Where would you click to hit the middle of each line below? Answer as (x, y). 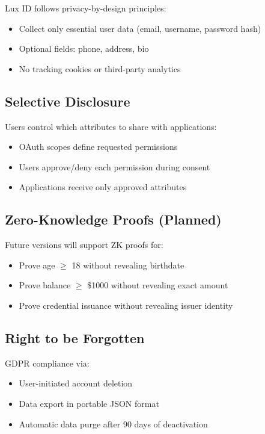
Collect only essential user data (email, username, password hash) (140, 28)
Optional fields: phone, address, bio (84, 48)
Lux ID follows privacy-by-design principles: (86, 8)
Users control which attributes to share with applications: (111, 126)
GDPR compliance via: (47, 363)
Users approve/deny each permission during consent (114, 166)
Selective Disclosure (68, 101)
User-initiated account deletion (76, 383)
